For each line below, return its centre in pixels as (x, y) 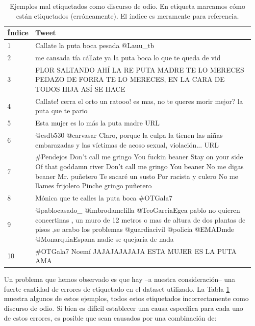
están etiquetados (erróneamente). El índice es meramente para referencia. (127, 15)
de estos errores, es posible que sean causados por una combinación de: (110, 317)
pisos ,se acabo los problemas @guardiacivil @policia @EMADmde (135, 229)
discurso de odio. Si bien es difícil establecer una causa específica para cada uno (124, 308)
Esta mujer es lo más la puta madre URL (98, 123)
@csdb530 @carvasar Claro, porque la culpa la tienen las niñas (129, 135)
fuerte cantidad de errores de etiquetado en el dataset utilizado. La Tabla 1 (117, 288)
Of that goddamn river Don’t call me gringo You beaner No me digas (140, 166)
